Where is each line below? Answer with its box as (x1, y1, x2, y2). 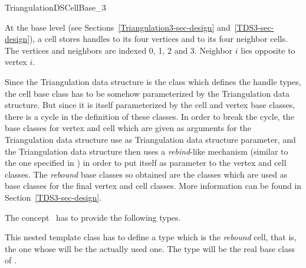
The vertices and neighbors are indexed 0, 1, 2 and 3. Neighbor (5, 44, 233, 56)
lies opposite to (241, 44, 295, 56)
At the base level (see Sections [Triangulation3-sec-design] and (5, 21, 231, 33)
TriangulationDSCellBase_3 (5, 1, 106, 13)
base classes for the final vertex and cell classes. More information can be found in (5, 179, 302, 192)
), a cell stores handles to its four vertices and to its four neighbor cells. (29, 32, 288, 45)
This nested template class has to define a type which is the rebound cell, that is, (5, 231, 297, 243)
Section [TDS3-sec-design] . (5, 191, 102, 203)
